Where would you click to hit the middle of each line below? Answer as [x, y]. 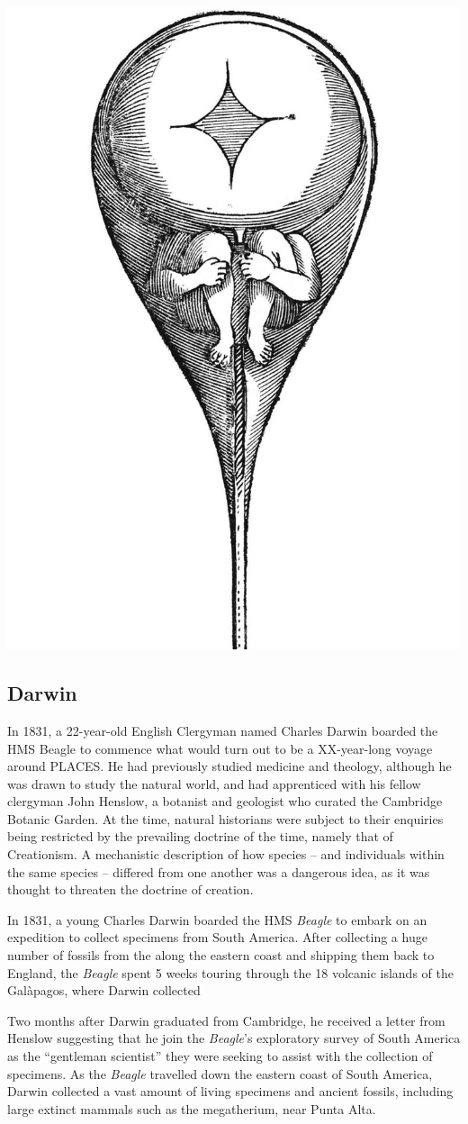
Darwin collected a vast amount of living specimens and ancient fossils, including [230, 1091]
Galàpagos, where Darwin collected [104, 990]
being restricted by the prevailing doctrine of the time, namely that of [200, 836]
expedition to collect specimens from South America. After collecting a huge [217, 937]
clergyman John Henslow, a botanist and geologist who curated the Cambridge [225, 801]
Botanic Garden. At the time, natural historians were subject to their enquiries [225, 818]
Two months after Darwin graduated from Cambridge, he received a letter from [226, 1020]
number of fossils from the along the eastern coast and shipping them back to [221, 955]
